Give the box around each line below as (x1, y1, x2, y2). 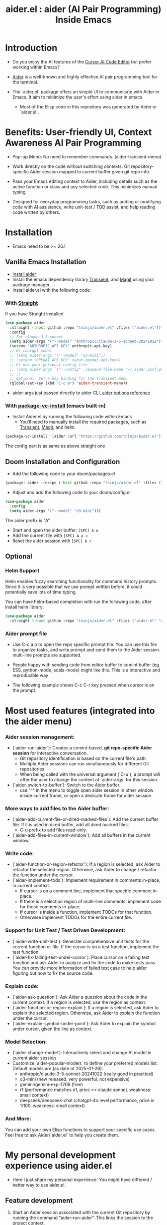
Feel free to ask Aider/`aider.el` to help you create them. (5, 1132, 119, 1138)
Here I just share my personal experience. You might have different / (12, 1177, 153, 1183)
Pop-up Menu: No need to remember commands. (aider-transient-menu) (12, 153, 162, 159)
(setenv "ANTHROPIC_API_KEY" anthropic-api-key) (9, 344, 112, 349)
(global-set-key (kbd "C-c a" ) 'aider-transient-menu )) (9, 381, 128, 386)
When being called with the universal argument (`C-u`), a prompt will (19, 771, 161, 777)
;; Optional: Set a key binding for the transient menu (9, 376, 128, 381)
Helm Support (5, 567, 40, 574)
